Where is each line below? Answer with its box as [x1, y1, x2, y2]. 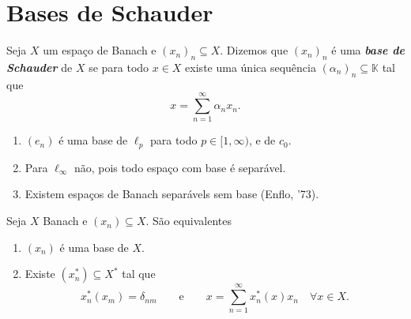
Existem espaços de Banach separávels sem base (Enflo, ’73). [25, 186, 319, 202]
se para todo [89, 58, 149, 75]
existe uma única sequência [185, 58, 316, 75]
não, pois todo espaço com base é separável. [74, 159, 286, 175]
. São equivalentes [145, 212, 232, 229]
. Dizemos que [220, 42, 288, 58]
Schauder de [6, 58, 73, 75]
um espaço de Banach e [43, 42, 156, 58]
